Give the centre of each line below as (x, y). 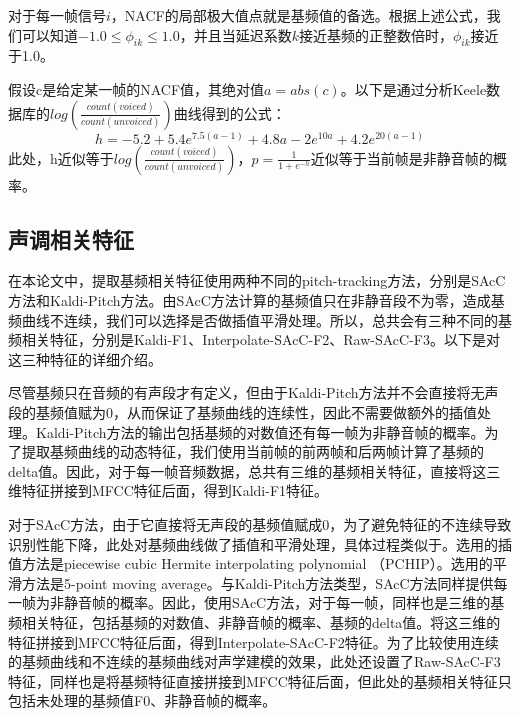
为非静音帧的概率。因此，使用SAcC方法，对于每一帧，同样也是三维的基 (270, 602)
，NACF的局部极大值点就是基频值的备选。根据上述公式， (298, 15)
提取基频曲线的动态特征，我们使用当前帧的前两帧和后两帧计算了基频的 (252, 451)
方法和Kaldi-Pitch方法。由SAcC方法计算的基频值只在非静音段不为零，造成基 (256, 300)
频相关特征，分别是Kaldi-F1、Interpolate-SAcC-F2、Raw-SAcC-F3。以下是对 (254, 339)
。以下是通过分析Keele (413, 88)
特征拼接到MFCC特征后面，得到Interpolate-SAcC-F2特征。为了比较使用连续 (253, 641)
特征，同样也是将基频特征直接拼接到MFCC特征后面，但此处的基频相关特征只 (260, 680)
